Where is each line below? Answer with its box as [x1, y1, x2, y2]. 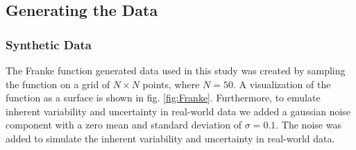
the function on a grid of [6, 76, 110, 91]
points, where [142, 76, 200, 91]
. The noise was [276, 117, 341, 132]
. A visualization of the [232, 76, 331, 91]
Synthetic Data [6, 35, 92, 53]
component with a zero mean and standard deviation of [6, 117, 242, 132]
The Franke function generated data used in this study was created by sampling [6, 63, 346, 77]
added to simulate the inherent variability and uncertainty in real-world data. [6, 131, 335, 145]
